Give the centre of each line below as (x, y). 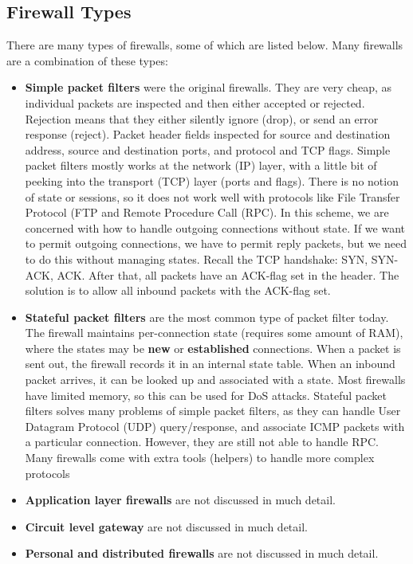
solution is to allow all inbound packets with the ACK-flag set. (178, 290)
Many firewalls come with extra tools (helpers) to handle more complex (200, 458)
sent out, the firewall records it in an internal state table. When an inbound (210, 364)
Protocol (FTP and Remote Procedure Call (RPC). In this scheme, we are (207, 212)
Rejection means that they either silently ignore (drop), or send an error (202, 118)
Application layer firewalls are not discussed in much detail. (180, 500)
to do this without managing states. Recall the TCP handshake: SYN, (197, 258)
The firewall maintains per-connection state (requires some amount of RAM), (214, 333)
